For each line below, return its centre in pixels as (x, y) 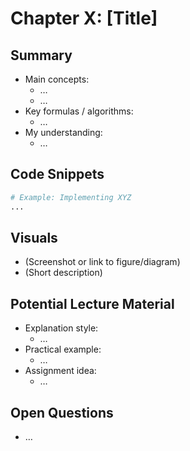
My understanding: (63, 132)
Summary (41, 55)
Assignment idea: (60, 371)
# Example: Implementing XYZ (71, 197)
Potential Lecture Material (92, 303)
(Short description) (63, 273)
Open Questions (62, 412)
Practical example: (63, 349)
